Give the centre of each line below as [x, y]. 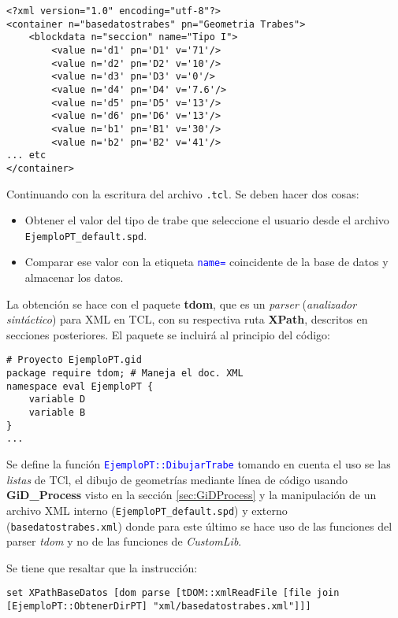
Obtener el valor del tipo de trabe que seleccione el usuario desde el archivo [207, 220]
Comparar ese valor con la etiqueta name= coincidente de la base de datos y [206, 262]
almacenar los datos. [74, 278]
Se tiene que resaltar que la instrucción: [102, 567]
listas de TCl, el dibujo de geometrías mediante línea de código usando [177, 479]
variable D [57, 400]
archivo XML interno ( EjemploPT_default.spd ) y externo [147, 510]
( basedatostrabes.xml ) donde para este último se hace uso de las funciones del [199, 525]
